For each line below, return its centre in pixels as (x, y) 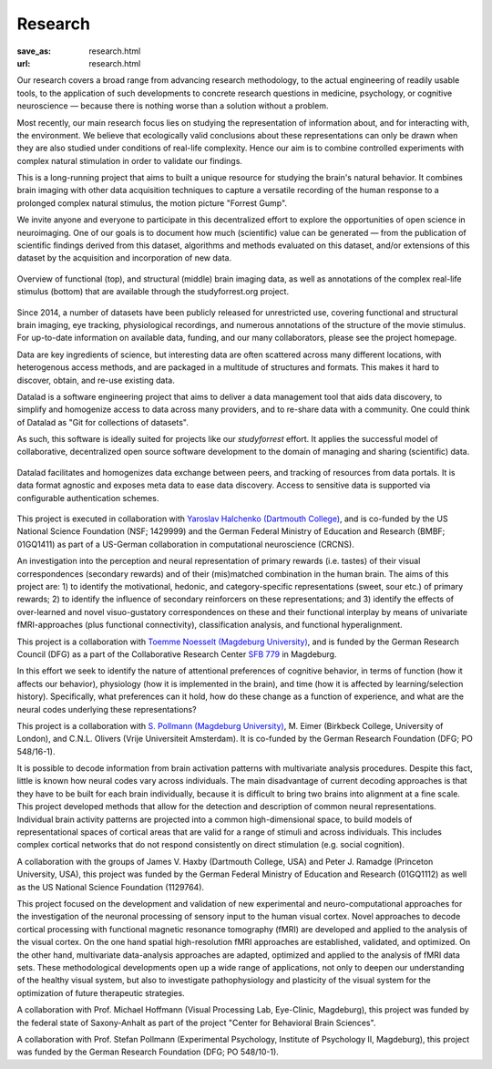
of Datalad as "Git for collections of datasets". (102, 422)
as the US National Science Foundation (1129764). (111, 887)
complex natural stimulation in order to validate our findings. (130, 160)
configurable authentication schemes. (88, 498)
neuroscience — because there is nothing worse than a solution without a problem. (173, 106)
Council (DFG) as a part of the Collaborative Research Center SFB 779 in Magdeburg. (177, 654)
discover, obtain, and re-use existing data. (96, 380)
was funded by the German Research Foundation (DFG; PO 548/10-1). (148, 1052)
